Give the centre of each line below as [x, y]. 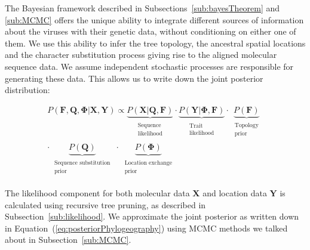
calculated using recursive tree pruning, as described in [105, 204]
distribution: [27, 90]
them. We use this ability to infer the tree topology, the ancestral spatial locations [155, 43]
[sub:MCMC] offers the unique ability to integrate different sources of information [154, 19]
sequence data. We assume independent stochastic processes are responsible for [149, 66]
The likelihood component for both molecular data [97, 193]
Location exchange [148, 163]
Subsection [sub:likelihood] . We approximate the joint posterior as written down [152, 216]
